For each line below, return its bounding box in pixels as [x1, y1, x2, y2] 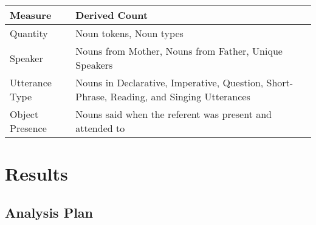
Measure [10, 8, 52, 22]
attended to [75, 121, 125, 135]
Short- [266, 75, 294, 89]
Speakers [75, 58, 113, 72]
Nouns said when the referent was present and [75, 107, 272, 121]
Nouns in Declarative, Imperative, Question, [75, 75, 264, 89]
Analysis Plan [5, 202, 94, 221]
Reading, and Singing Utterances [110, 89, 250, 103]
